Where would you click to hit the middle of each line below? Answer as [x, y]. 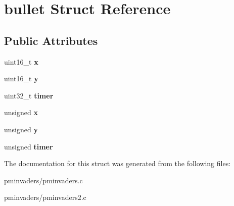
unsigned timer [29, 146]
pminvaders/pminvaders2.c [45, 197]
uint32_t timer [29, 95]
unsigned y [21, 129]
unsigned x [21, 112]
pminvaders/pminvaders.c [43, 180]
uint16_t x [21, 61]
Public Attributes [51, 40]
